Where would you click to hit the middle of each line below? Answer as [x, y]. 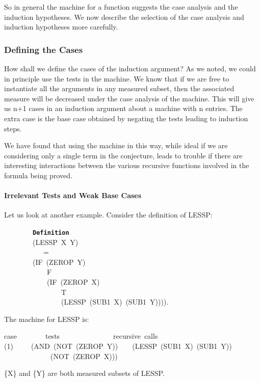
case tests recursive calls [81, 336]
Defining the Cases [44, 49]
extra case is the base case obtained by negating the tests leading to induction [126, 118]
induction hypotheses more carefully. [61, 27]
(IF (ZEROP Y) [59, 262]
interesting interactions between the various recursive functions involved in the [127, 165]
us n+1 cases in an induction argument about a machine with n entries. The [123, 108]
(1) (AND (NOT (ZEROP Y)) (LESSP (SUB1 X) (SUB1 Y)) [118, 346]
